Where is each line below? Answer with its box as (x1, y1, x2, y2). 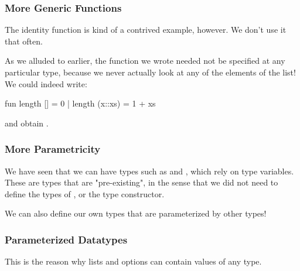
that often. (5, 35, 43, 47)
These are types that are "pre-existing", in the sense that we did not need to (5, 176, 278, 188)
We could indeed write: (5, 77, 87, 90)
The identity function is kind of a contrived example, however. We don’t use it (5, 23, 287, 36)
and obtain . (5, 116, 49, 129)
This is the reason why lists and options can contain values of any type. (5, 255, 262, 267)
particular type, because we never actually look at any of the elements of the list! (5, 66, 296, 78)
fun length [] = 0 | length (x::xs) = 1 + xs (5, 97, 156, 109)
